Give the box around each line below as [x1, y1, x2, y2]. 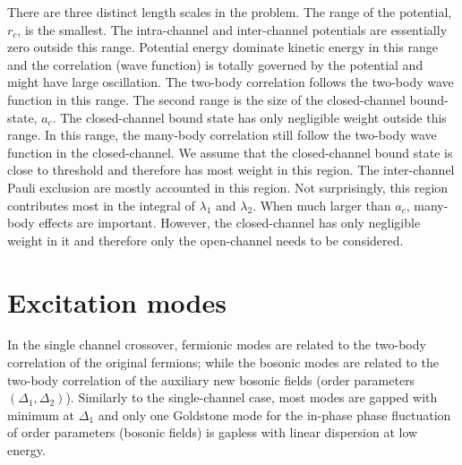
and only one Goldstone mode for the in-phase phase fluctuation [98, 405, 451, 424]
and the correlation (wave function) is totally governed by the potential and [7, 55, 423, 73]
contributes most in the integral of [7, 195, 195, 214]
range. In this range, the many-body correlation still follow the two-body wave [7, 125, 437, 144]
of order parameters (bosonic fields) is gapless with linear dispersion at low [7, 423, 418, 442]
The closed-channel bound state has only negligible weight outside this [60, 108, 447, 126]
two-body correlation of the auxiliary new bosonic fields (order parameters [7, 370, 415, 389]
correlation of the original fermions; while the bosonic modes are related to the [7, 353, 439, 372]
